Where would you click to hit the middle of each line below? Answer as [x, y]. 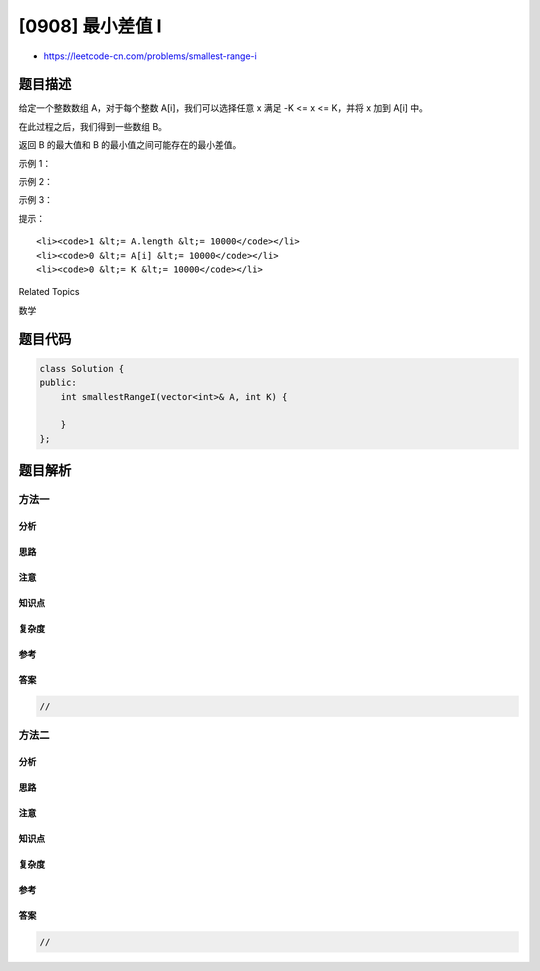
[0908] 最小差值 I [90, 26]
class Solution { [82, 368]
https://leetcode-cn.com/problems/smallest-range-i [150, 56]
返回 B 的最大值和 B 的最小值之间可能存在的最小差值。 [130, 145]
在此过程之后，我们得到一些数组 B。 [93, 126]
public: [58, 383]
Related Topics [49, 292]
